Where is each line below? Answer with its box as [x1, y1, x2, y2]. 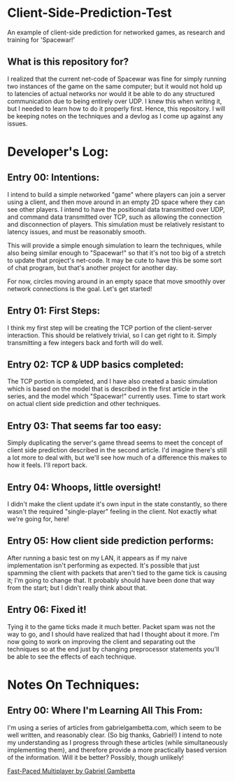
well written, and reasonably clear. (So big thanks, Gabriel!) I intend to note [7, 731, 222, 739]
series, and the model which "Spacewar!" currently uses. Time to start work [7, 392, 226, 400]
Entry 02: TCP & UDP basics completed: [7, 358, 184, 370]
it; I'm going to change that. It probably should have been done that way [7, 576, 215, 584]
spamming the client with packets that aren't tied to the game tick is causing [7, 568, 227, 577]
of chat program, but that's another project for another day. [7, 263, 178, 271]
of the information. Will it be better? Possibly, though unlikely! [7, 753, 184, 762]
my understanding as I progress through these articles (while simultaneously [7, 738, 228, 746]
